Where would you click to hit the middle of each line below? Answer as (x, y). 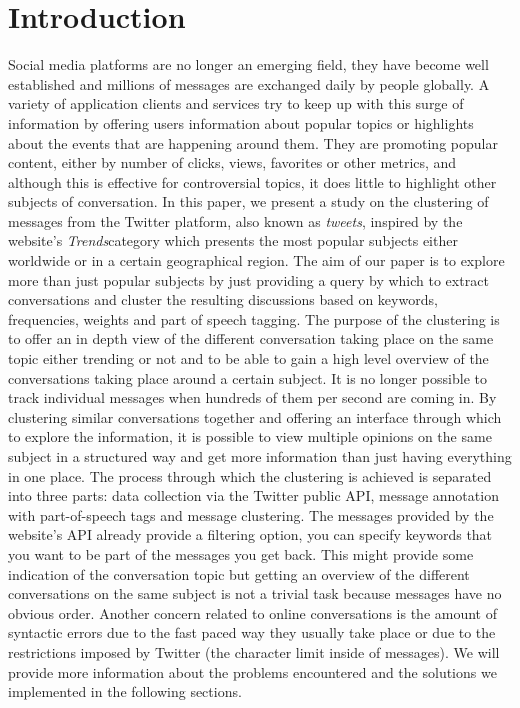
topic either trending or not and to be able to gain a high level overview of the (248, 358)
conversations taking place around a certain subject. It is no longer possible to (247, 377)
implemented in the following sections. (125, 691)
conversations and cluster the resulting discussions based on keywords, (223, 299)
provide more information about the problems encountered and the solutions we (252, 671)
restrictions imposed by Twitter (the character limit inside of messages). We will (254, 651)
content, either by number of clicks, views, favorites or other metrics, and (232, 162)
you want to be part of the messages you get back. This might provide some (241, 553)
